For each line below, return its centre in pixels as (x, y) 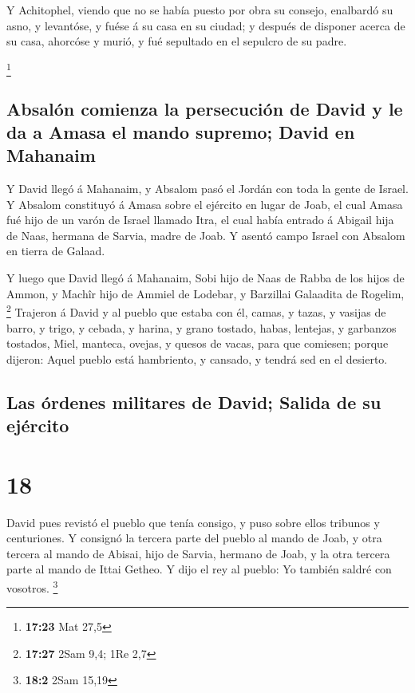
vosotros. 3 (32, 586)
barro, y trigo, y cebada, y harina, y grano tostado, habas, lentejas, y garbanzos (202, 327)
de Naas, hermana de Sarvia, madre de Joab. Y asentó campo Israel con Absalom (206, 235)
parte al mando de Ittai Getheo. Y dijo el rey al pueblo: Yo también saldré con (199, 569)
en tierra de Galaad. (56, 251)
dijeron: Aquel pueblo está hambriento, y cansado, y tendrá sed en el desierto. (197, 358)
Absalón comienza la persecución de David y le (205, 108)
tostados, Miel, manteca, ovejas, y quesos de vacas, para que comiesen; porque (198, 343)
